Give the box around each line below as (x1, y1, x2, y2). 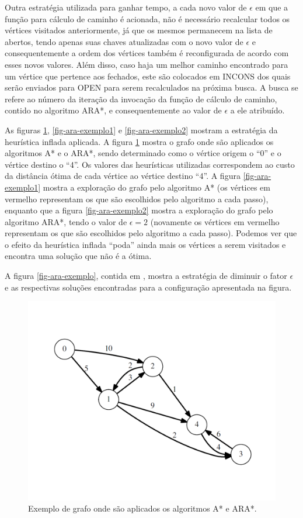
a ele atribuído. (230, 104, 285, 116)
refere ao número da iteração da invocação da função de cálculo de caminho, (5, 92, 277, 105)
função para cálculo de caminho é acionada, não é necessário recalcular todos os (5, 12, 290, 25)
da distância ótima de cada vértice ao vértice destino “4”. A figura (5, 170, 241, 182)
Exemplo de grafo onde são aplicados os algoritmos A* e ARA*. (28, 502, 257, 514)
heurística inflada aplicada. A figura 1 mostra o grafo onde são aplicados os (5, 135, 274, 147)
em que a (255, 1, 288, 13)
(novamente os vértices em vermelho (150, 215, 280, 227)
